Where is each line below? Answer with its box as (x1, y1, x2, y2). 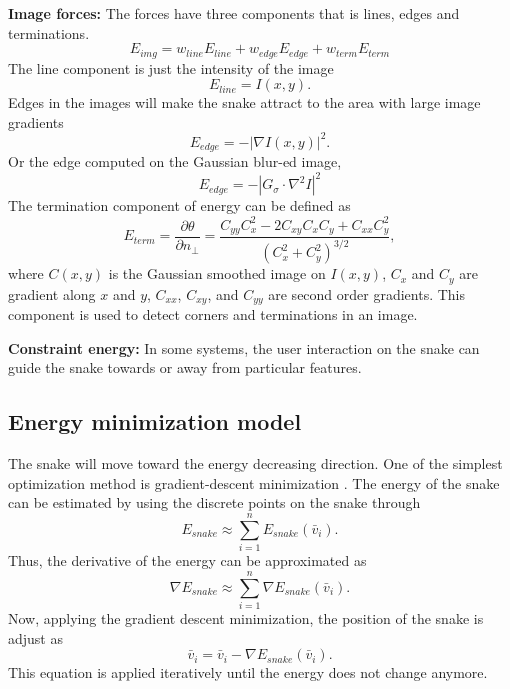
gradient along (8, 283, 96, 304)
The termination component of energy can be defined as (8, 195, 351, 216)
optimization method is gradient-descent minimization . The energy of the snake (8, 472, 500, 493)
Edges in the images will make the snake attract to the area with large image (8, 92, 481, 113)
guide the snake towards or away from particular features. (8, 357, 362, 378)
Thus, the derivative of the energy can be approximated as (8, 550, 367, 571)
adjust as (8, 627, 63, 648)
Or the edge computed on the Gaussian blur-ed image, (8, 151, 342, 172)
